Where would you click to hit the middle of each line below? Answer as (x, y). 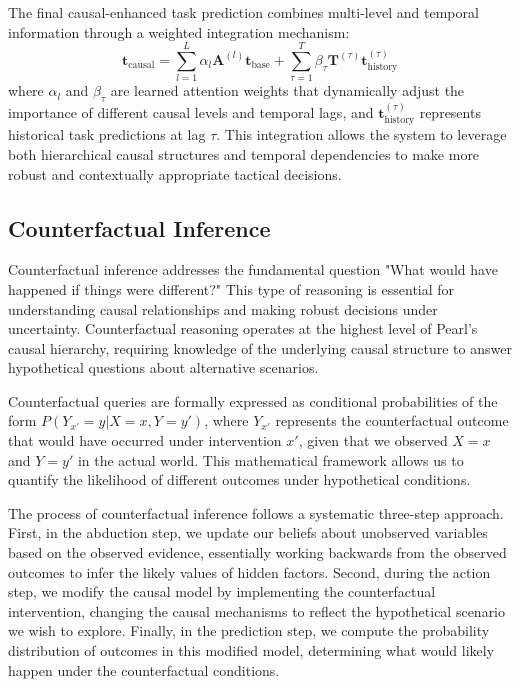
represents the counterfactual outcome (392, 420)
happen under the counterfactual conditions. (144, 669)
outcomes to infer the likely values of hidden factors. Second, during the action (249, 571)
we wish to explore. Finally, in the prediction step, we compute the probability (249, 630)
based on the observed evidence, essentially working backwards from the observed (257, 552)
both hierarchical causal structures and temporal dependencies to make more (244, 153)
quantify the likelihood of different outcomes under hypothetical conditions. (239, 479)
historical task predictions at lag (107, 134)
